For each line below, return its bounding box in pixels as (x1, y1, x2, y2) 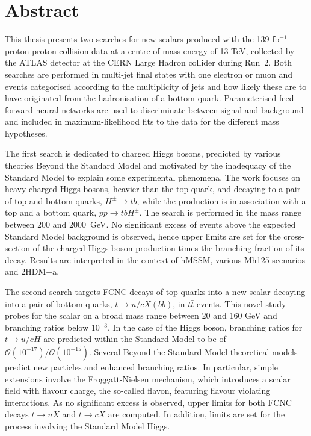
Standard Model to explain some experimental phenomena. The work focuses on (5, 170, 301, 183)
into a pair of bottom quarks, (5, 297, 112, 310)
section (5, 241, 31, 254)
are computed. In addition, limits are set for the (108, 408, 285, 420)
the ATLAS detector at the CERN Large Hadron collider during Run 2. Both (5, 56, 292, 69)
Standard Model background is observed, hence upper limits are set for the (5, 229, 281, 242)
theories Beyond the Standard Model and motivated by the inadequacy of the (5, 159, 291, 172)
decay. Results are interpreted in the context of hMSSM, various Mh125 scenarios (5, 253, 305, 266)
